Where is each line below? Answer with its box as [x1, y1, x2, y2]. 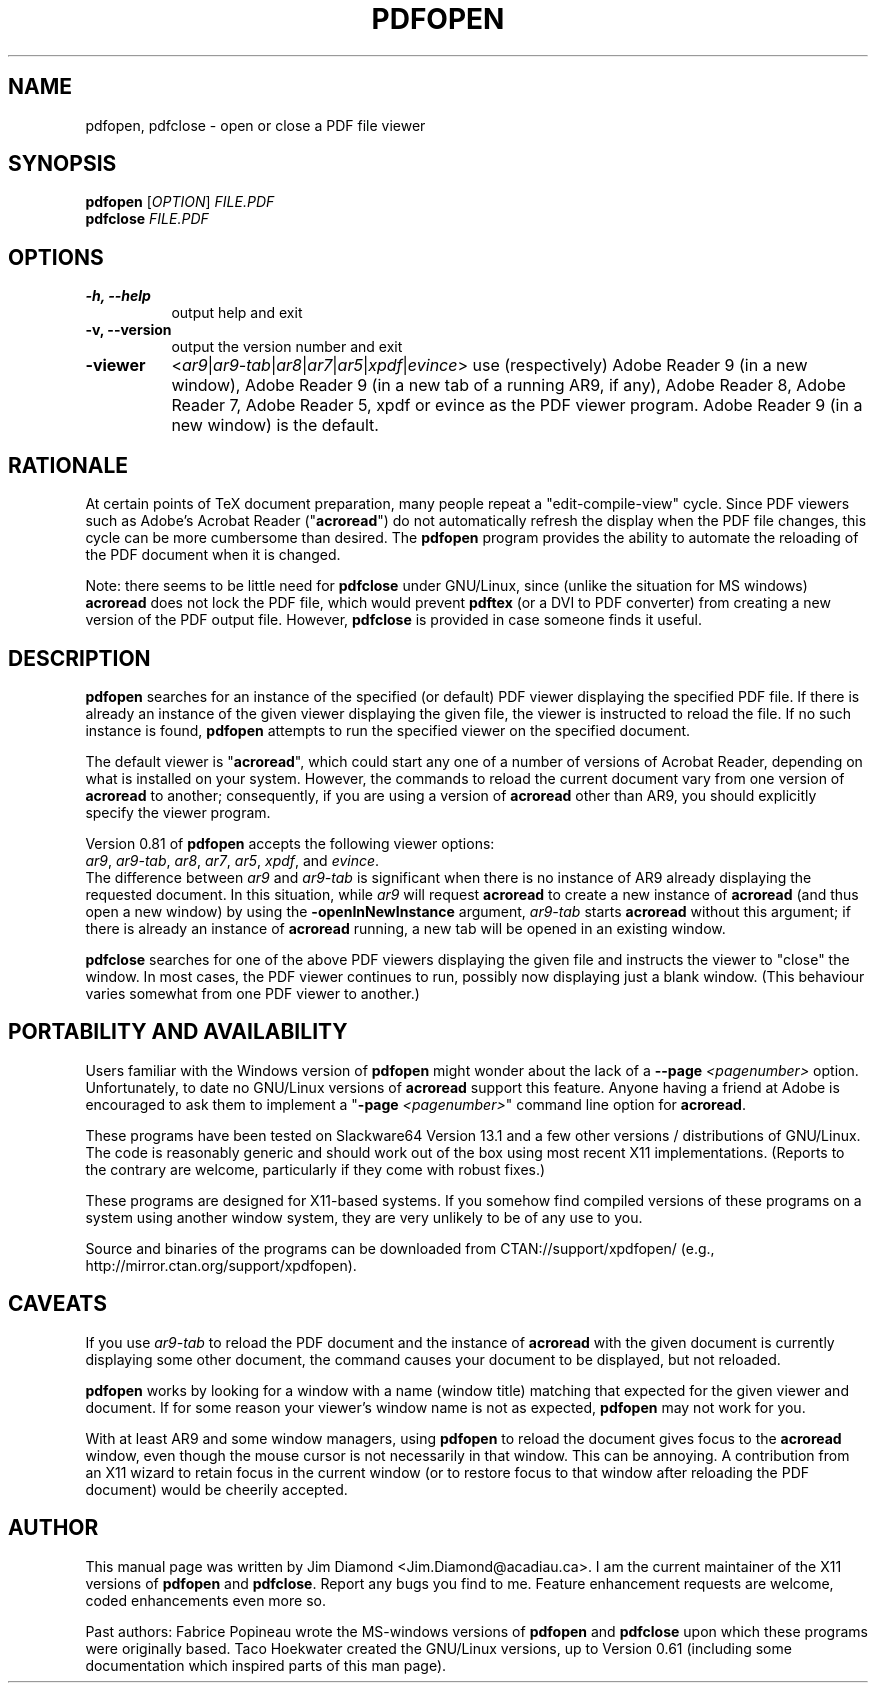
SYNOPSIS [8, 151, 117, 177]
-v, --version [85, 321, 172, 339]
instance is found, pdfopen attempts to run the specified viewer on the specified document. [85, 721, 691, 739]
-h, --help [85, 287, 151, 305]
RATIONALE [8, 452, 129, 478]
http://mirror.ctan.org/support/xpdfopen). [85, 1256, 357, 1274]
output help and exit [171, 304, 303, 322]
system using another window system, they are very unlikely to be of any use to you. [85, 1208, 643, 1226]
